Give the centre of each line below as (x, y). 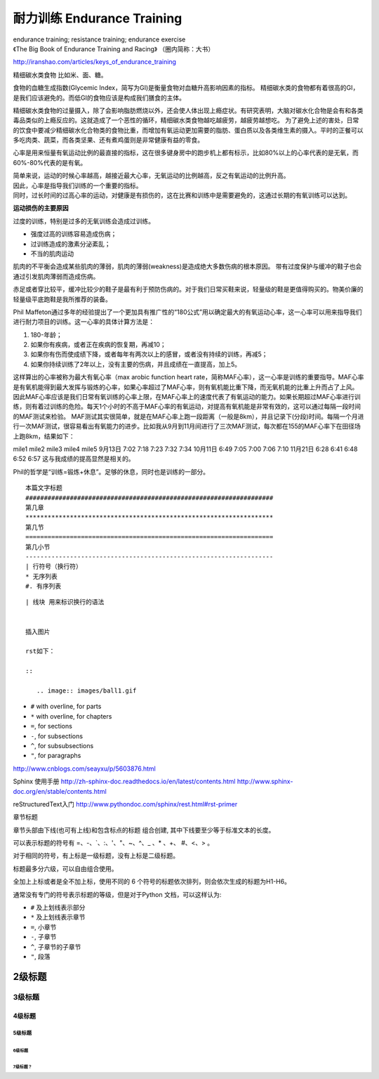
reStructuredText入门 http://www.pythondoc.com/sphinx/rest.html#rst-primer (125, 804)
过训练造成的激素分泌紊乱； (71, 244)
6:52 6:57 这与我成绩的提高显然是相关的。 (74, 459)
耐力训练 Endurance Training (98, 18)
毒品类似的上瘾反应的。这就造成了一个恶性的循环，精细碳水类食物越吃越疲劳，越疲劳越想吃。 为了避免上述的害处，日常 (186, 120)
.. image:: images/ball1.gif (86, 691)
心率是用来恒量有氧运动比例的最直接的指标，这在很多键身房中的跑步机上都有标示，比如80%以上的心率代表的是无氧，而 (186, 153)
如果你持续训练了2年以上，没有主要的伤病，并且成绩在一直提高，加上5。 (136, 364)
